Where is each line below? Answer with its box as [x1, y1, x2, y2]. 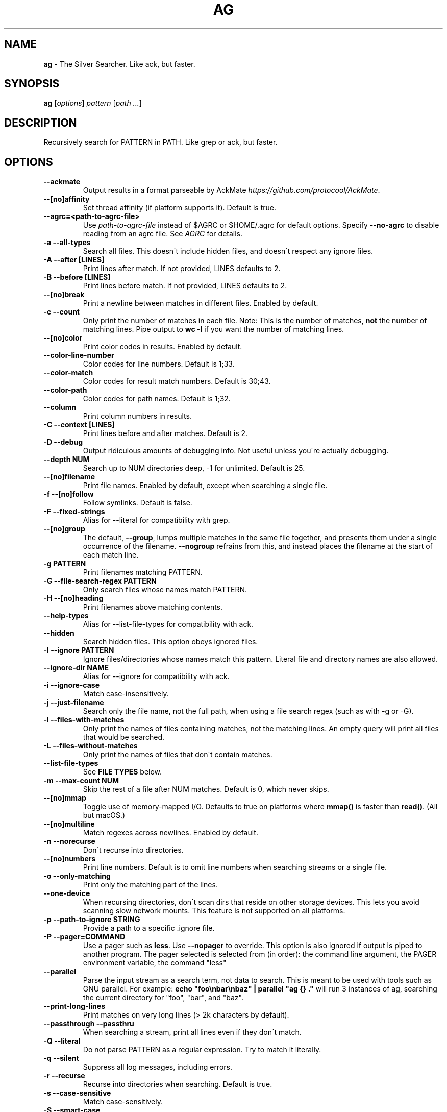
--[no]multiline [43, 819, 95, 829]
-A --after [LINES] [43, 255, 105, 264]
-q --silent [43, 1054, 79, 1063]
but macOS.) [83, 811, 126, 820]
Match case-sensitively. [83, 1097, 163, 1106]
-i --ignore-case [43, 681, 100, 690]
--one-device [43, 889, 90, 898]
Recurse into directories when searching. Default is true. [83, 1080, 272, 1089]
